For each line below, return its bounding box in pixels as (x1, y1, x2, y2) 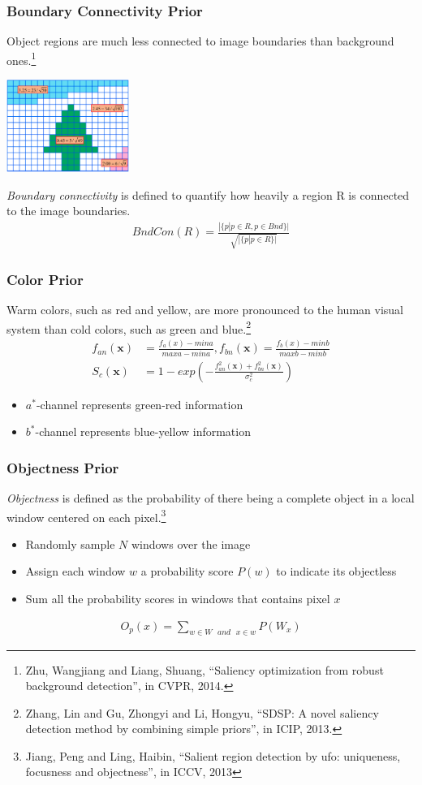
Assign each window (25, 563, 126, 580)
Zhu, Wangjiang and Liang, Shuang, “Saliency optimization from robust (25, 661, 384, 678)
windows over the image (131, 535, 251, 552)
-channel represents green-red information (36, 395, 243, 412)
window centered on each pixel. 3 (6, 506, 166, 525)
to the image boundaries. (6, 202, 131, 219)
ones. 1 (6, 49, 37, 68)
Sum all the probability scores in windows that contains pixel (25, 590, 330, 607)
